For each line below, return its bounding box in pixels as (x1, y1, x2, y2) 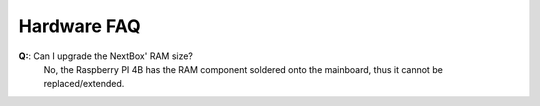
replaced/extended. (43, 78, 125, 90)
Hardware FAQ (18, 15, 141, 37)
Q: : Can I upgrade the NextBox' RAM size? (18, 50, 194, 62)
